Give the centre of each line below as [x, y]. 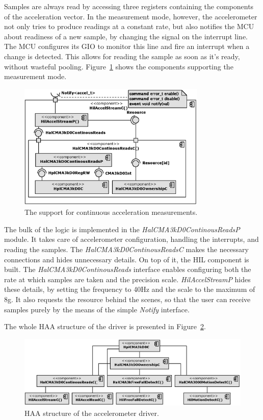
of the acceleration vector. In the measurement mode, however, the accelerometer [131, 16]
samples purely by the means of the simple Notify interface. [97, 309]
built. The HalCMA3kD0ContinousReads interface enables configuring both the [128, 269]
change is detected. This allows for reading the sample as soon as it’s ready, [122, 56]
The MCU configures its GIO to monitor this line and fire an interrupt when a [127, 46]
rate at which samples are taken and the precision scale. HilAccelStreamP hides [127, 279]
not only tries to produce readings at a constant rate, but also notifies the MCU [129, 26]
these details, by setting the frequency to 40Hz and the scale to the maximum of [130, 289]
